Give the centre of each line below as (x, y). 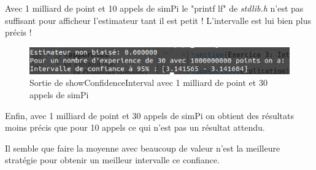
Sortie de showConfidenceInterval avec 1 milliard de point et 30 (148, 83)
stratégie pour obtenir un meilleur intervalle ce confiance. (112, 160)
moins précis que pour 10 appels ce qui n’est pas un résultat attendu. (135, 127)
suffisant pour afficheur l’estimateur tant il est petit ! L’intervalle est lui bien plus (158, 20)
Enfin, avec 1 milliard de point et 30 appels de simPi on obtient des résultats (150, 115)
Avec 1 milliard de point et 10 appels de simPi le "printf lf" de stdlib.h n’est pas (154, 8)
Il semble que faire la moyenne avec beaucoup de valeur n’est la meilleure (143, 148)
